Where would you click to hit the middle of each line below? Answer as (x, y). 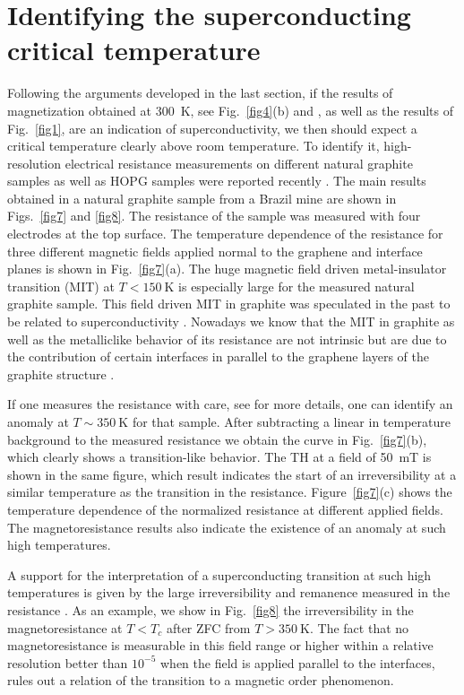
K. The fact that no (355, 627)
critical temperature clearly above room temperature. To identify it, (193, 146)
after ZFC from (208, 627)
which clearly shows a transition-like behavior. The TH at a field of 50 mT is (219, 457)
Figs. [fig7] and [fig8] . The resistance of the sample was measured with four (214, 216)
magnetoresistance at (65, 627)
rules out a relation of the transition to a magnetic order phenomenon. (201, 680)
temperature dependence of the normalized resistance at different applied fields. (225, 509)
